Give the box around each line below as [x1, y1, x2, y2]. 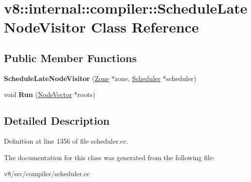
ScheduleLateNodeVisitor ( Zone [4, 73, 110, 83]
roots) [78, 89, 95, 99]
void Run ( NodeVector [4, 89, 72, 99]
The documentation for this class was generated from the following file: [4, 152, 215, 162]
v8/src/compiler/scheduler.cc [4, 168, 90, 179]
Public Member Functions [4, 50, 137, 65]
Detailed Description [4, 113, 110, 128]
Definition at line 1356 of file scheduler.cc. [4, 136, 128, 146]
